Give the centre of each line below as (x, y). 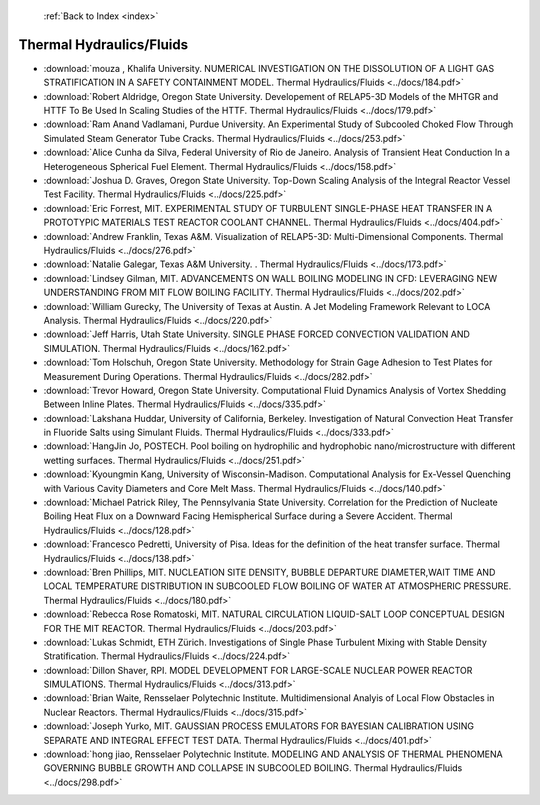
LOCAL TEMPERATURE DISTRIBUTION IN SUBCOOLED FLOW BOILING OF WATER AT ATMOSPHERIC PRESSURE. (277, 586)
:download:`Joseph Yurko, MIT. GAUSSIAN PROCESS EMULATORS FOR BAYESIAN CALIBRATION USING (259, 726)
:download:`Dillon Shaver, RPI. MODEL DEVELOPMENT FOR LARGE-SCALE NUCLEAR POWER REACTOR (258, 670)
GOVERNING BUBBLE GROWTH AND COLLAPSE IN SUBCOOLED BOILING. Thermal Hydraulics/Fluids (253, 768)
